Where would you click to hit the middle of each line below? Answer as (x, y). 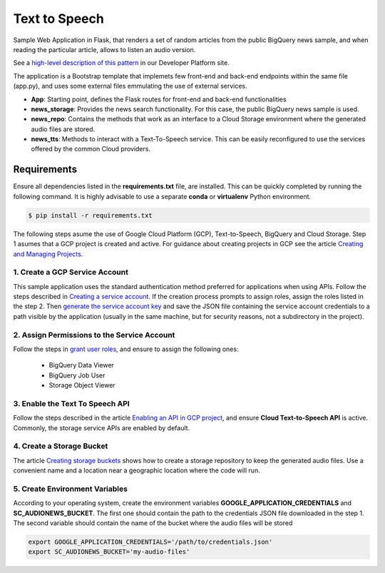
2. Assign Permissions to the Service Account (94, 335)
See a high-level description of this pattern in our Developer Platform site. (121, 63)
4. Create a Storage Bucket (61, 446)
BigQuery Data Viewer (81, 365)
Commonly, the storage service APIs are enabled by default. (102, 427)
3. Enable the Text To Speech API (71, 403)
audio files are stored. (63, 129)
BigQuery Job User (77, 375)
